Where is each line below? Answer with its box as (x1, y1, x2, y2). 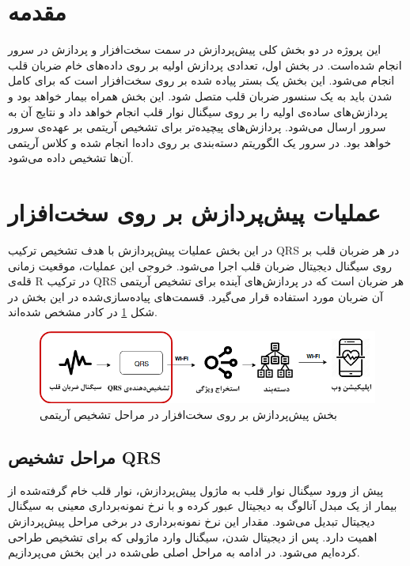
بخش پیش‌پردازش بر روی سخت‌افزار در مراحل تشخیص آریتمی (40, 406, 337, 422)
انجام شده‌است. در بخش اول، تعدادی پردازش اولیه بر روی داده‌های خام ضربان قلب (8, 56, 402, 73)
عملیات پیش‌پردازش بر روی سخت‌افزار (8, 196, 381, 228)
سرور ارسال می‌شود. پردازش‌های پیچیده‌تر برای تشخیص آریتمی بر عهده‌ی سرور (8, 119, 386, 135)
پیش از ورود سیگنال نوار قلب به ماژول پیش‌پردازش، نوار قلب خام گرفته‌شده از (8, 481, 384, 498)
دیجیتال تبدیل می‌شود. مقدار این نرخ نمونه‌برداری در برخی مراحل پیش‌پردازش (8, 512, 375, 529)
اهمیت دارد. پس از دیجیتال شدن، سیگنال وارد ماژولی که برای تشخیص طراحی (8, 528, 378, 545)
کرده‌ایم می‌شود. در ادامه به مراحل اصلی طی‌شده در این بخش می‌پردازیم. (8, 544, 360, 560)
